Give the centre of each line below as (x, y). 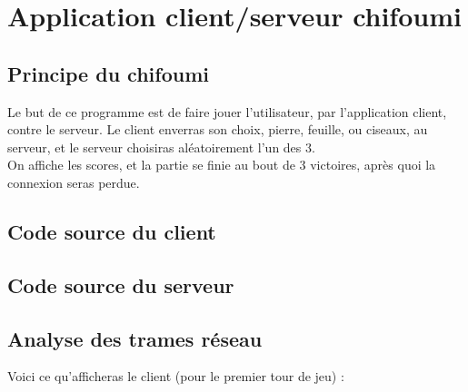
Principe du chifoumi (108, 73)
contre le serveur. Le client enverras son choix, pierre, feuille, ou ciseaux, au (218, 129)
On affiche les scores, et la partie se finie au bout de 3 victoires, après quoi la (222, 165)
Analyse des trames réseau (135, 338)
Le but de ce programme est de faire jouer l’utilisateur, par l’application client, (227, 111)
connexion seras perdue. (74, 182)
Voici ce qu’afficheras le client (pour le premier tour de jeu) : (176, 376)
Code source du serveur (121, 284)
